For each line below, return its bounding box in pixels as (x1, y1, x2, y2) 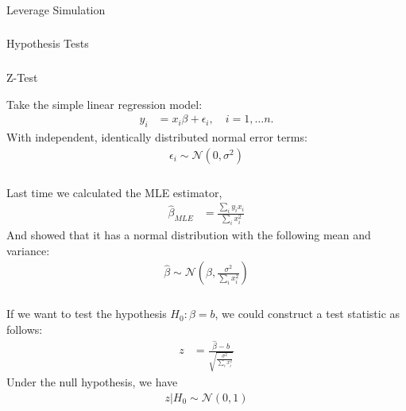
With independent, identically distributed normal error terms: (6, 128, 307, 145)
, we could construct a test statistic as (215, 305, 400, 322)
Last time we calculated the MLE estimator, (6, 184, 222, 200)
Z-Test (6, 68, 38, 85)
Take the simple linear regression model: (6, 95, 203, 112)
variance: (6, 242, 50, 258)
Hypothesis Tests (6, 35, 89, 52)
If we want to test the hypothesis (6, 305, 167, 322)
